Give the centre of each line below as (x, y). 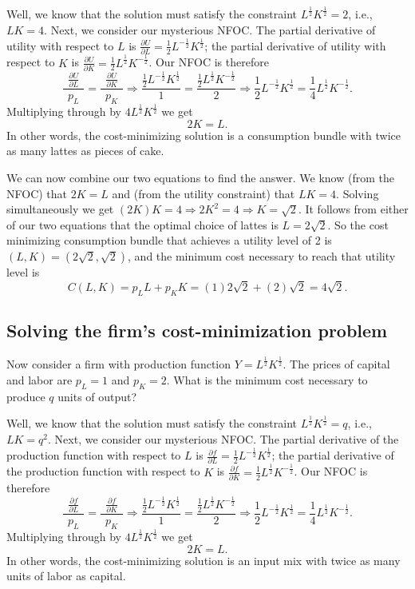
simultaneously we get (60, 209)
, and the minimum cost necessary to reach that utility (262, 256)
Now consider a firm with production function (119, 364)
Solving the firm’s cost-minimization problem (197, 330)
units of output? (97, 396)
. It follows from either (353, 209)
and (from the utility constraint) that (204, 193)
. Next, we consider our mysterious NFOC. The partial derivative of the (223, 439)
